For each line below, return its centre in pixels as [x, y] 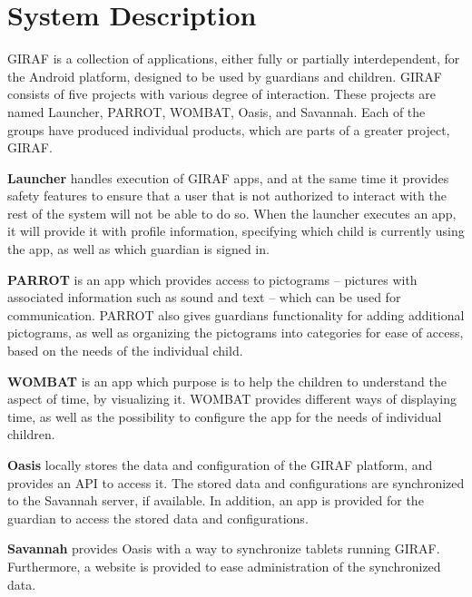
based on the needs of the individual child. [125, 351]
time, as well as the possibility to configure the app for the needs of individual [225, 416]
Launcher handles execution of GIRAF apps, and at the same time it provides [228, 177]
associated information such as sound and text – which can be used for [204, 297]
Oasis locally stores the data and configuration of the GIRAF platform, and [220, 465]
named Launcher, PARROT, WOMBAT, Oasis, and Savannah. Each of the [216, 111]
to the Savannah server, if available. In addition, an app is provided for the [216, 500]
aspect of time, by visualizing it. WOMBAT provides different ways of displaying [232, 399]
